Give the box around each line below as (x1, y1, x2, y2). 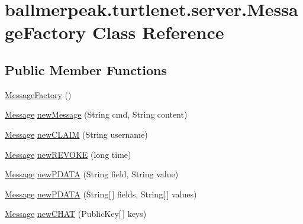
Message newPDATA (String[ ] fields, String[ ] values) (5, 187, 197, 200)
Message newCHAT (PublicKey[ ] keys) (5, 207, 147, 220)
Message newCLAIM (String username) (5, 128, 148, 140)
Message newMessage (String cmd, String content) (5, 108, 188, 121)
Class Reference (92, 20, 224, 44)
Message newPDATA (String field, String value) (5, 168, 179, 180)
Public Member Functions (5, 60, 167, 79)
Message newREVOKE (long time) (5, 148, 131, 160)
